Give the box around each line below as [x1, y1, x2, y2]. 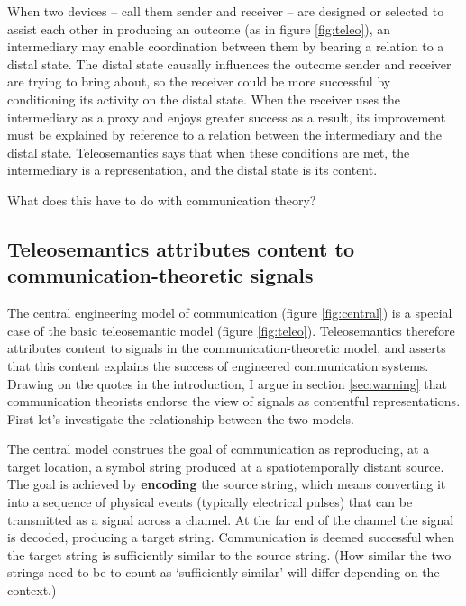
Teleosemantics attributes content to [7, 234, 354, 262]
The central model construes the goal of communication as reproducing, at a [7, 439, 430, 458]
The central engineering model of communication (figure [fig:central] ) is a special [7, 303, 452, 322]
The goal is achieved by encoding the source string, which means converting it [7, 475, 446, 493]
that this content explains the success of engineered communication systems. [7, 356, 429, 375]
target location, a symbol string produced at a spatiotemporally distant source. [7, 457, 444, 475]
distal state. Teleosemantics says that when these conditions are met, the [7, 142, 410, 161]
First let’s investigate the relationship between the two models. [7, 409, 354, 428]
